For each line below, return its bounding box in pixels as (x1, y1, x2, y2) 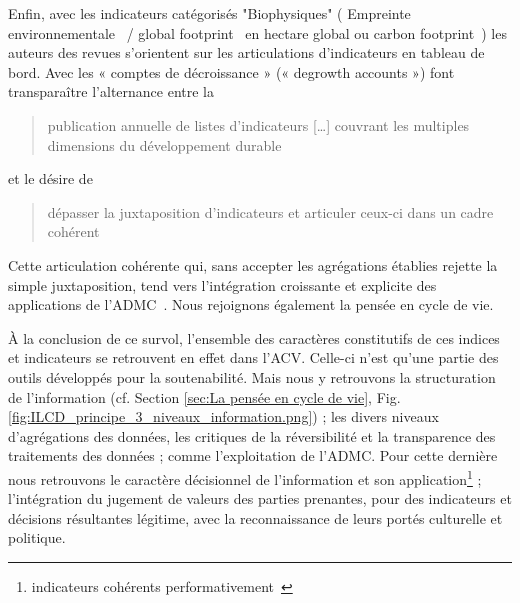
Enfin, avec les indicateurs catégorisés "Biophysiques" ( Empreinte (8, 3, 411, 23)
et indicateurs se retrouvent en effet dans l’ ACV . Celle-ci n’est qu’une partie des (8, 347, 499, 368)
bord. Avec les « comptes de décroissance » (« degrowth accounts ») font (8, 61, 455, 82)
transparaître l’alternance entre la (8, 81, 215, 102)
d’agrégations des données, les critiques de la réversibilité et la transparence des (8, 425, 496, 446)
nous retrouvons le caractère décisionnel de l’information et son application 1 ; (8, 465, 482, 489)
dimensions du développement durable (47, 134, 282, 155)
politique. (8, 527, 66, 548)
